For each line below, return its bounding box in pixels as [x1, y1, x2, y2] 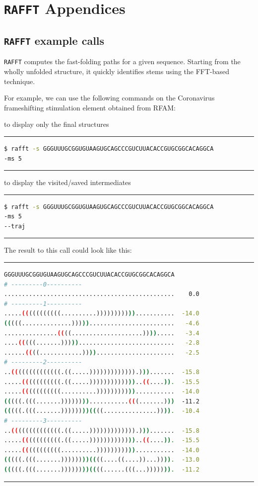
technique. [4, 76, 35, 86]
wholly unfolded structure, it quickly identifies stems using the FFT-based [4, 66, 230, 76]
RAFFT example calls [4, 32, 105, 48]
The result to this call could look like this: [4, 245, 132, 255]
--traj [4, 222, 25, 230]
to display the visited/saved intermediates [4, 177, 131, 188]
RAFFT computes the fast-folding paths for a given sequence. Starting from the [4, 56, 241, 67]
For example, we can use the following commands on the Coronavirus [4, 93, 215, 103]
